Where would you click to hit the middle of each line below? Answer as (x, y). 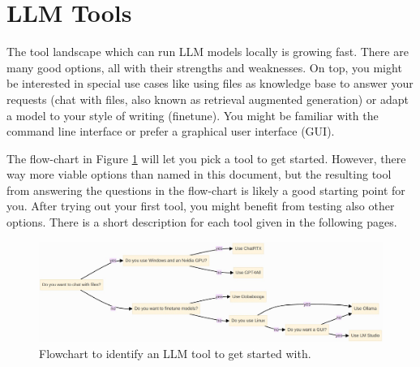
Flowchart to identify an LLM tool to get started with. (175, 354)
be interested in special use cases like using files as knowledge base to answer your (210, 83)
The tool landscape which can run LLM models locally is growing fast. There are (208, 52)
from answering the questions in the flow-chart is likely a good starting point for (206, 190)
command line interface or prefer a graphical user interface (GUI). (171, 131)
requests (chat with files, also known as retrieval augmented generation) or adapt (208, 99)
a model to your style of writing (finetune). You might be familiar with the (193, 115)
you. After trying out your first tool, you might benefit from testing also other (201, 206)
